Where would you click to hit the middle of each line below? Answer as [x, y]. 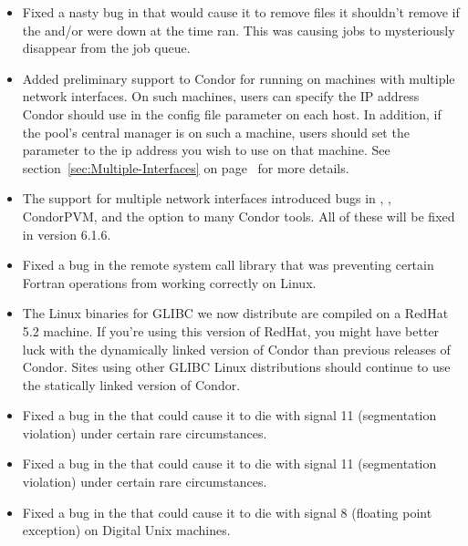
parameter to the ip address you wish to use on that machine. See [206, 150]
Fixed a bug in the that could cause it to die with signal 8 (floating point [227, 512]
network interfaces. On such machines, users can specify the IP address [221, 96]
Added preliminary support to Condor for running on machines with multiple [239, 78]
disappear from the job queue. [106, 48]
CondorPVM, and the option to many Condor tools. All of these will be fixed [239, 216]
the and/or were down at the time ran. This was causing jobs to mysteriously [239, 30]
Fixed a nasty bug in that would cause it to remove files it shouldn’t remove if [241, 12]
